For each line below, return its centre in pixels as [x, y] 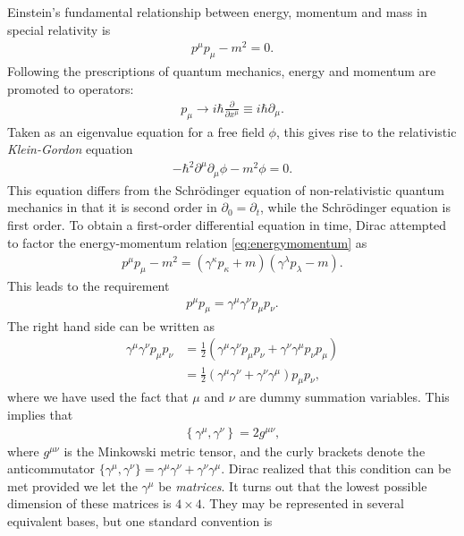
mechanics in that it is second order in [112, 207]
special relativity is [59, 29]
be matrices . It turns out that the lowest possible [293, 485]
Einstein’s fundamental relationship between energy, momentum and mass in [217, 12]
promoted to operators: [71, 88]
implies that [40, 415]
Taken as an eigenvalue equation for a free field [136, 131]
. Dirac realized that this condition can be [336, 468]
